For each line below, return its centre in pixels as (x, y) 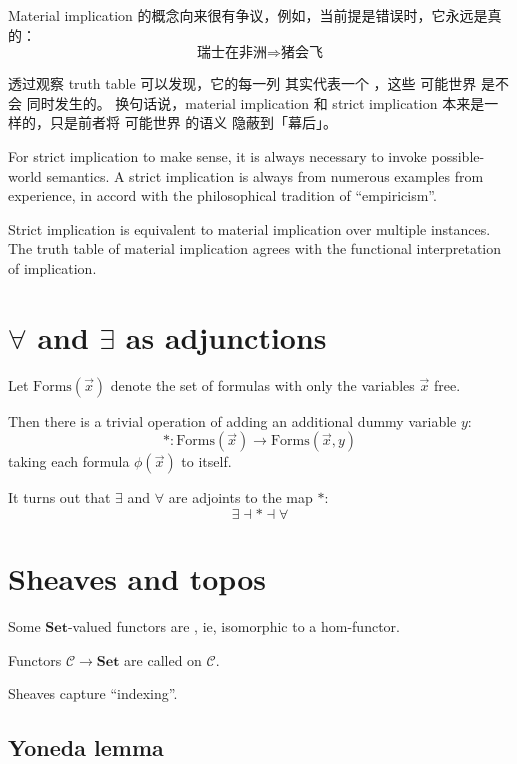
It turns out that (59, 497)
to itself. (206, 461)
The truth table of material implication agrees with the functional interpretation (255, 248)
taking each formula (69, 461)
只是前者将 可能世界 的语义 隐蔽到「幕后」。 (193, 122)
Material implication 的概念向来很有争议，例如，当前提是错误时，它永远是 (248, 15)
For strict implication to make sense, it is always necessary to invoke (217, 155)
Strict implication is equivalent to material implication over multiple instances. (249, 228)
